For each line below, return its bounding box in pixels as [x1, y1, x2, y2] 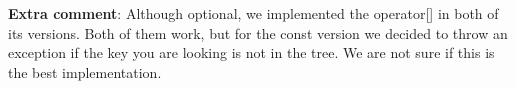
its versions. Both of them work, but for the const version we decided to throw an [8, 22, 508, 43]
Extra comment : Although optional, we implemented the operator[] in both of [8, 3, 499, 23]
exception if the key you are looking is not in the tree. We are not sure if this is [8, 42, 495, 63]
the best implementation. [8, 61, 162, 82]
